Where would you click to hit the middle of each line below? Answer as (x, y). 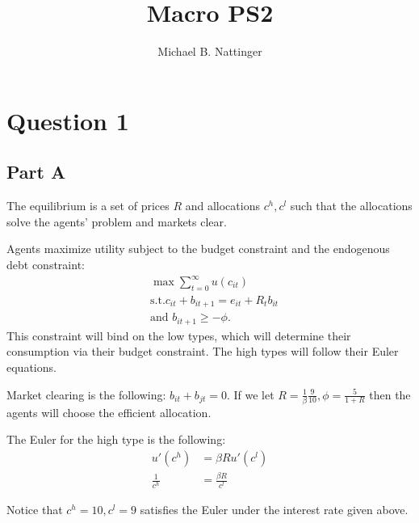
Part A (36, 172)
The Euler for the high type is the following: (116, 439)
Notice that (35, 509)
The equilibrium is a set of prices (88, 206)
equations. (31, 367)
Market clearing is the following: (86, 394)
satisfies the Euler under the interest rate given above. (274, 509)
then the (390, 394)
